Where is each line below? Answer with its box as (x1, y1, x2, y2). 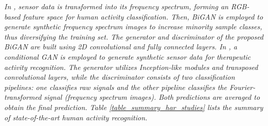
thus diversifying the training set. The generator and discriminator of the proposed (4, 31, 264, 42)
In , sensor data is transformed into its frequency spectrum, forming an (4, 1, 228, 11)
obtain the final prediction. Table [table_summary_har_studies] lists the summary (4, 101, 263, 112)
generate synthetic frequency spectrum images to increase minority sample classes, (4, 21, 262, 32)
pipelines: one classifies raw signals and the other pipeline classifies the (4, 81, 227, 92)
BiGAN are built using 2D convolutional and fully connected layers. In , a (4, 41, 237, 52)
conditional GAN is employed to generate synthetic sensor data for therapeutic (4, 51, 251, 62)
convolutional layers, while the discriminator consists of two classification (4, 71, 235, 82)
